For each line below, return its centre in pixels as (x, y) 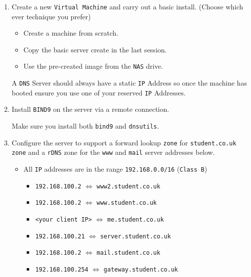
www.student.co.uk (127, 203)
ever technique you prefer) (51, 16)
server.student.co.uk (135, 236)
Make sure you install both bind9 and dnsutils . (85, 126)
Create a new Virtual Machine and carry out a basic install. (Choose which (127, 6)
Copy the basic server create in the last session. (95, 49)
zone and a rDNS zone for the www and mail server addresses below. (113, 152)
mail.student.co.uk (128, 253)
